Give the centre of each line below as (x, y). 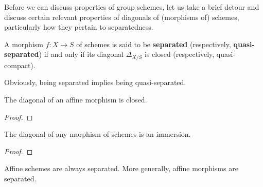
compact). (20, 65)
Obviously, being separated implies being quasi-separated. (95, 82)
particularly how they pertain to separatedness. (79, 27)
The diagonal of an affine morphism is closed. (76, 100)
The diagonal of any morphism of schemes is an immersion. (98, 134)
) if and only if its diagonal (81, 54)
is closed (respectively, (180, 54)
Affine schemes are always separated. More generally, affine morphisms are (121, 168)
